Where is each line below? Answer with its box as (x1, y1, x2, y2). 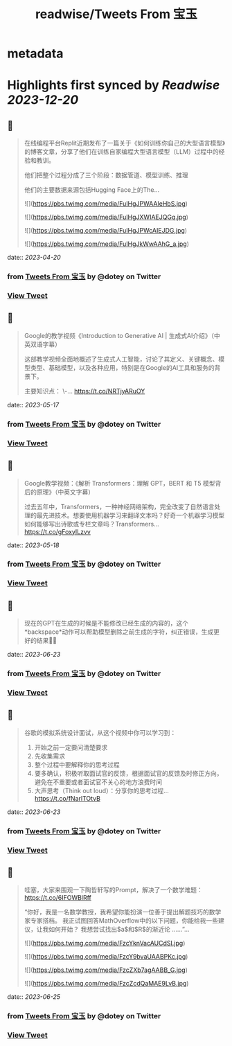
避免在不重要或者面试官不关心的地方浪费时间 (34, 777, 163, 786)
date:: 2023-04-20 (7, 254, 61, 262)
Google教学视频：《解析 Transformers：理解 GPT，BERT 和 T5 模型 (24, 479, 216, 487)
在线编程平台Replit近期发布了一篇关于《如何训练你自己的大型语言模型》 (24, 139, 226, 148)
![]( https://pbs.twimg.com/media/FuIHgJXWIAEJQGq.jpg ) (24, 213, 189, 222)
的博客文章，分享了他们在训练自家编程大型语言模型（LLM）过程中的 (24, 148, 220, 156)
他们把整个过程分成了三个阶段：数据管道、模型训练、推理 (24, 171, 188, 179)
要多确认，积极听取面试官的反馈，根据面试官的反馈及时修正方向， (34, 769, 223, 777)
